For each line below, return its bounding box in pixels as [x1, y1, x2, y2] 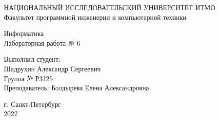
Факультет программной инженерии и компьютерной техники [4, 12, 187, 22]
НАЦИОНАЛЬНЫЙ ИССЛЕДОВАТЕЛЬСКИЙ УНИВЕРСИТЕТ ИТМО [4, 2, 216, 12]
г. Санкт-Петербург [4, 99, 61, 109]
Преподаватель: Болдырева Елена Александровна [4, 83, 149, 93]
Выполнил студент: [4, 54, 60, 64]
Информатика [4, 28, 44, 38]
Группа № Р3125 [4, 73, 53, 83]
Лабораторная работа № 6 [4, 37, 80, 48]
